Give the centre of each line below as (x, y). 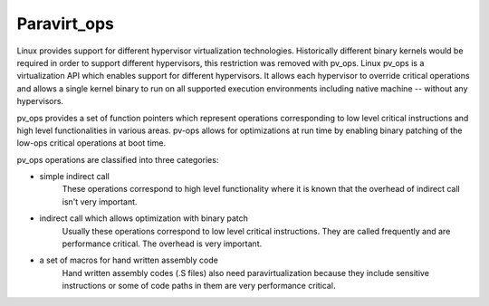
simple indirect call (75, 177)
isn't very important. (100, 201)
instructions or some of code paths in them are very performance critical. (199, 286)
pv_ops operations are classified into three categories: (118, 159)
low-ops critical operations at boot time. (91, 143)
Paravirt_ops (66, 24)
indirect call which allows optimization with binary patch (144, 218)
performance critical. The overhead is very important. (162, 244)
